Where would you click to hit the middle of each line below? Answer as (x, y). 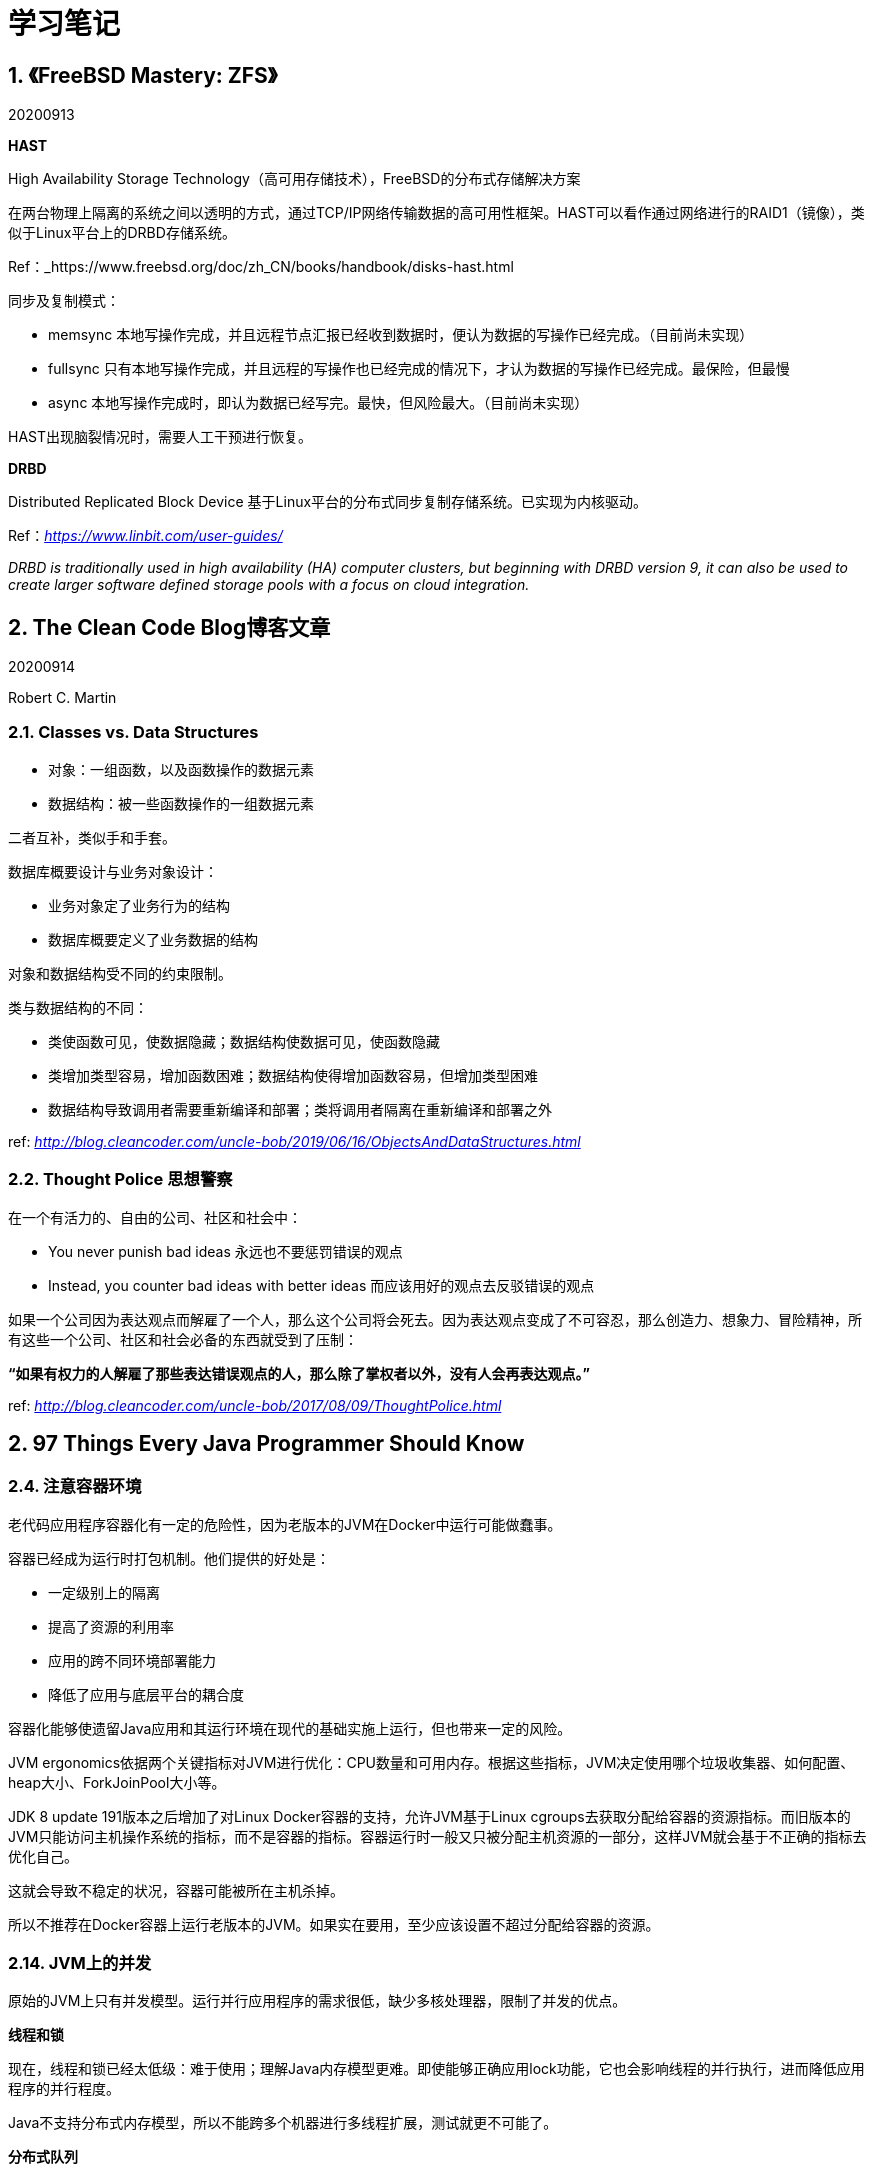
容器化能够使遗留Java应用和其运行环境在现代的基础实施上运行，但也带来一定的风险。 (290, 1728)
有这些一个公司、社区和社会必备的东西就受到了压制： (183, 1339)
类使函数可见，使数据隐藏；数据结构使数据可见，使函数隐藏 (244, 1041)
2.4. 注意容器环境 (75, 1486)
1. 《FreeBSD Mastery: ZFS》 (143, 75)
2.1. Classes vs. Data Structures (133, 732)
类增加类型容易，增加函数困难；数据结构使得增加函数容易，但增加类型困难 (293, 1075)
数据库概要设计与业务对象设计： (113, 871)
